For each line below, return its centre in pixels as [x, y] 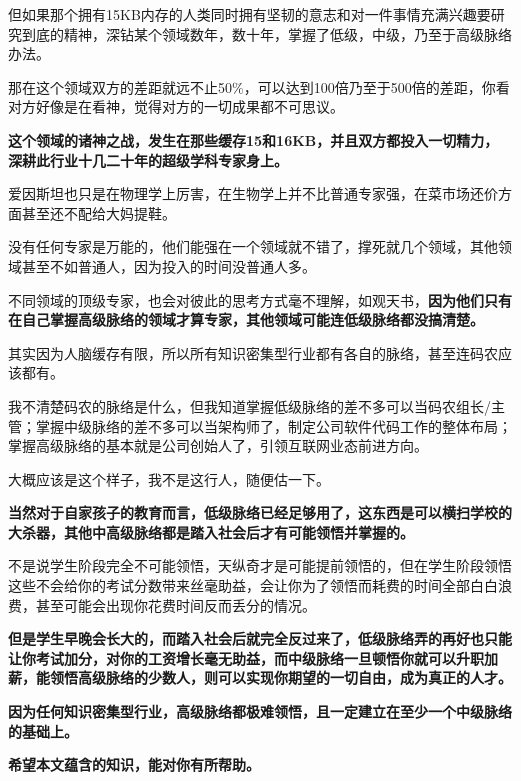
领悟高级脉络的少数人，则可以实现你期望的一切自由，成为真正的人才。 [280, 677]
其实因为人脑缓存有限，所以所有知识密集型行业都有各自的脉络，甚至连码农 [253, 352]
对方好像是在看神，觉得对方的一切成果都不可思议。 [176, 106]
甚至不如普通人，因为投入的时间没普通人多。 [168, 265]
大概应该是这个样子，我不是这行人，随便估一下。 [169, 478]
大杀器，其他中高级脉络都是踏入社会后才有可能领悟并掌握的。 [211, 531]
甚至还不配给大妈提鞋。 [98, 212]
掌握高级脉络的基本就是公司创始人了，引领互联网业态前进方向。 [218, 445]
